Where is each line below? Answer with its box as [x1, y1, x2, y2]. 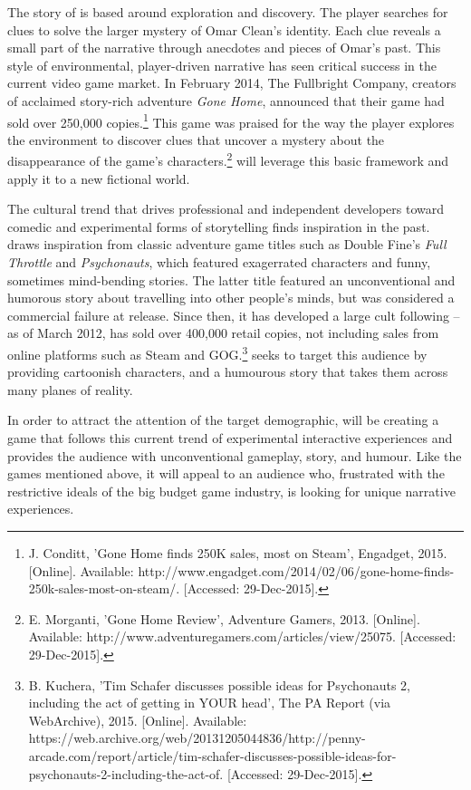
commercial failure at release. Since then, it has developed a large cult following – [7, 305, 460, 324]
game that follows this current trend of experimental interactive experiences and [7, 429, 453, 448]
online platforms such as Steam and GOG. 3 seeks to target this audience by [7, 342, 428, 363]
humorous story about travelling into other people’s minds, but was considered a [7, 288, 455, 307]
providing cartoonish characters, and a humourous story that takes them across [7, 362, 448, 381]
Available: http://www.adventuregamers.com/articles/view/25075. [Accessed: [28, 627, 457, 646]
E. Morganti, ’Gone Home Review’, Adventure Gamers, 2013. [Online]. [28, 609, 420, 628]
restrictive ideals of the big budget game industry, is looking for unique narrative [7, 481, 456, 500]
